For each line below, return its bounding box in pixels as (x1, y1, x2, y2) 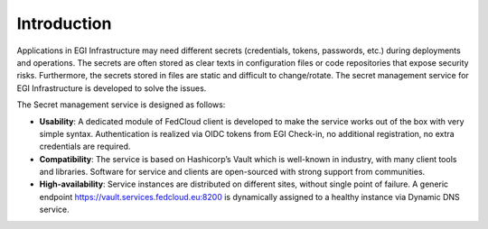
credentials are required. (39, 141, 131, 152)
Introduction (16, 14, 112, 33)
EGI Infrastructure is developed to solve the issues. (16, 82, 207, 94)
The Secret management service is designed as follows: (16, 99, 226, 110)
